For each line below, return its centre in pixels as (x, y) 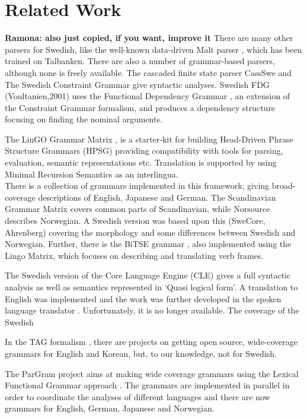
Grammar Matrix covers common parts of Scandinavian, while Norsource (137, 209)
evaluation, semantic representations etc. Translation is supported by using (141, 162)
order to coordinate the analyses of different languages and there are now (137, 396)
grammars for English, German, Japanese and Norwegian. (110, 408)
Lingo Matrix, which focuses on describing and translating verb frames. (134, 255)
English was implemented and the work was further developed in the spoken (143, 298)
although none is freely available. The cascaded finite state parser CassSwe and (148, 72)
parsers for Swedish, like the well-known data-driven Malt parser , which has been (153, 49)
